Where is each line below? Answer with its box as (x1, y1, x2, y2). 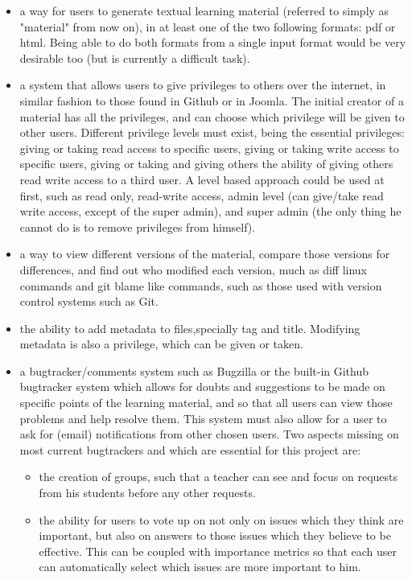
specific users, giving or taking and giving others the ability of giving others (19, 155, 393, 172)
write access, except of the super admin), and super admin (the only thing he (19, 203, 402, 220)
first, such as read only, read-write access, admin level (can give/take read (19, 187, 384, 204)
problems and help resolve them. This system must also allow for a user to (19, 409, 387, 426)
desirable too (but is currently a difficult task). (19, 49, 250, 66)
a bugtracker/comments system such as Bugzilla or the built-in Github (19, 362, 369, 379)
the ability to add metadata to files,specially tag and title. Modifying (19, 319, 360, 336)
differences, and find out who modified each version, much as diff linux (19, 261, 367, 278)
